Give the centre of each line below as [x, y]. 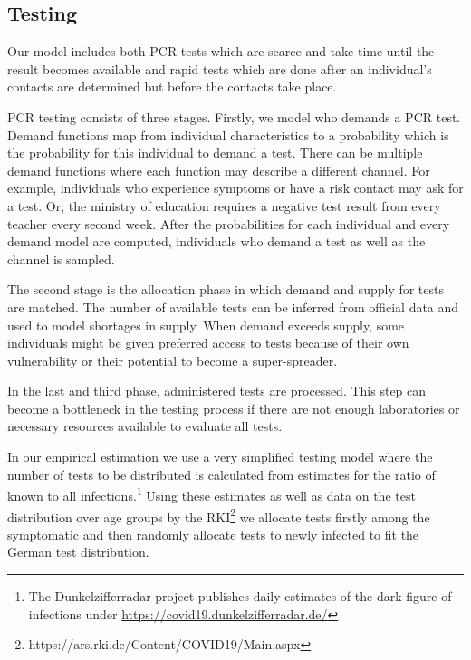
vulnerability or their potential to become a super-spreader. [173, 360]
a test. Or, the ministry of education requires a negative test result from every [224, 205]
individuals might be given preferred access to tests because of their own [208, 343]
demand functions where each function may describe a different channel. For [219, 170]
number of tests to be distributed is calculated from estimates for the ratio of [221, 474]
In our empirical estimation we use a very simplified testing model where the [220, 457]
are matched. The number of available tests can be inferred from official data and [233, 306]
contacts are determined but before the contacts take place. [172, 86]
